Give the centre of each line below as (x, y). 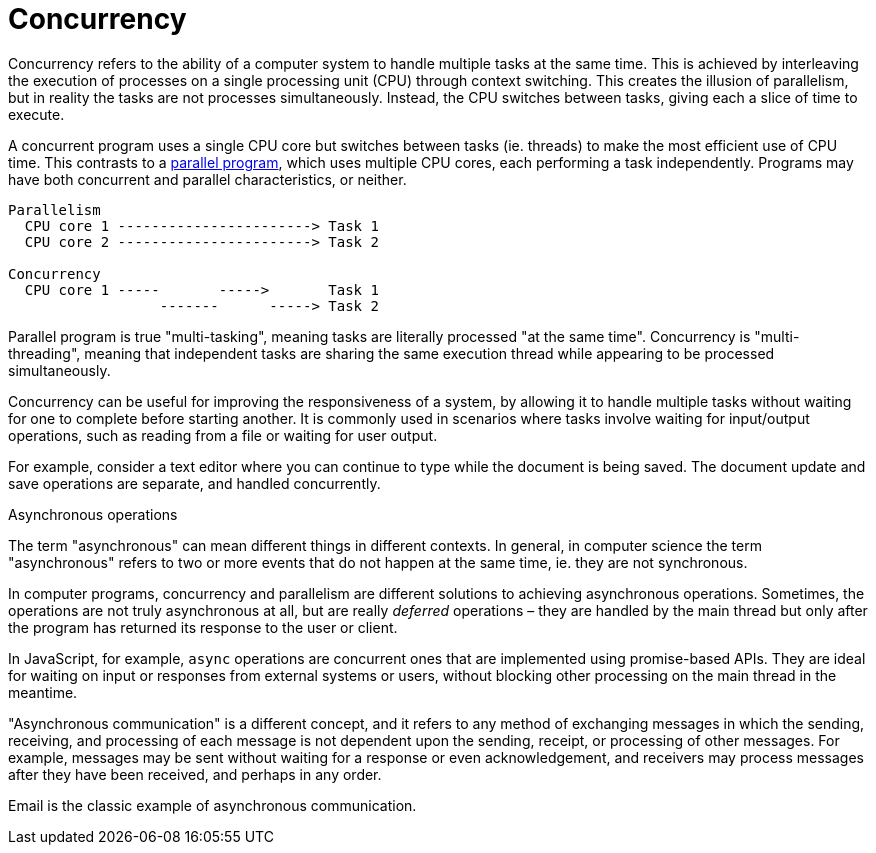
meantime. (43, 692)
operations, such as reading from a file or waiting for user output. (223, 435)
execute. (36, 114)
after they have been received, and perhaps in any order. (195, 774)
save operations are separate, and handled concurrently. (194, 483)
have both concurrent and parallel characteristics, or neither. (207, 179)
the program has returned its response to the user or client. (203, 627)
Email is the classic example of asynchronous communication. (212, 805)
